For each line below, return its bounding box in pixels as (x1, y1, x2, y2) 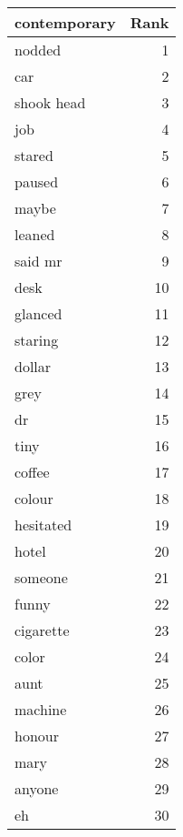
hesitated (14, 514, 72, 535)
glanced (14, 303, 63, 324)
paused (14, 171, 59, 192)
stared (14, 145, 53, 166)
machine (14, 699, 67, 720)
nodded (14, 39, 62, 60)
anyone (14, 778, 59, 799)
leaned (14, 224, 55, 245)
